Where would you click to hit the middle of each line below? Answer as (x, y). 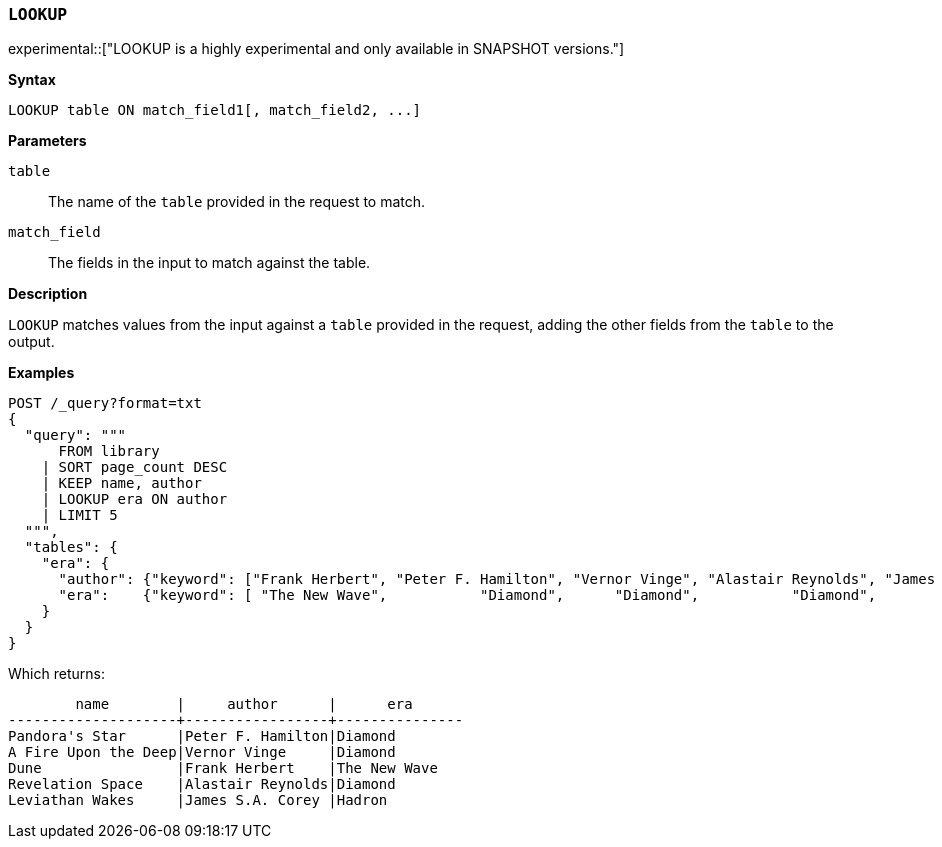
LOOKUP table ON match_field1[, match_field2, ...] (215, 110)
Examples (41, 373)
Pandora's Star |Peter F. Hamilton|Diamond (202, 736)
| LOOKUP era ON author (134, 499)
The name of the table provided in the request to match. (237, 202)
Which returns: (56, 674)
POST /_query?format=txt (105, 403)
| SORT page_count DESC (134, 467)
